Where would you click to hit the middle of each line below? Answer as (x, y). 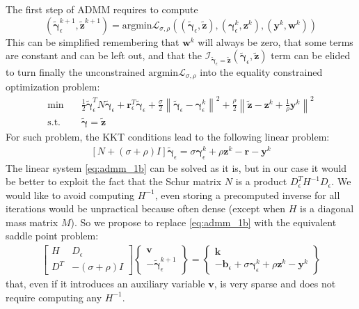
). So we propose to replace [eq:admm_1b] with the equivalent (204, 222)
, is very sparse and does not (275, 284)
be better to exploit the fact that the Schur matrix (114, 181)
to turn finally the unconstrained (75, 71)
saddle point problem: (52, 236)
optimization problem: (53, 87)
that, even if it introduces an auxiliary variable (105, 284)
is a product (261, 181)
